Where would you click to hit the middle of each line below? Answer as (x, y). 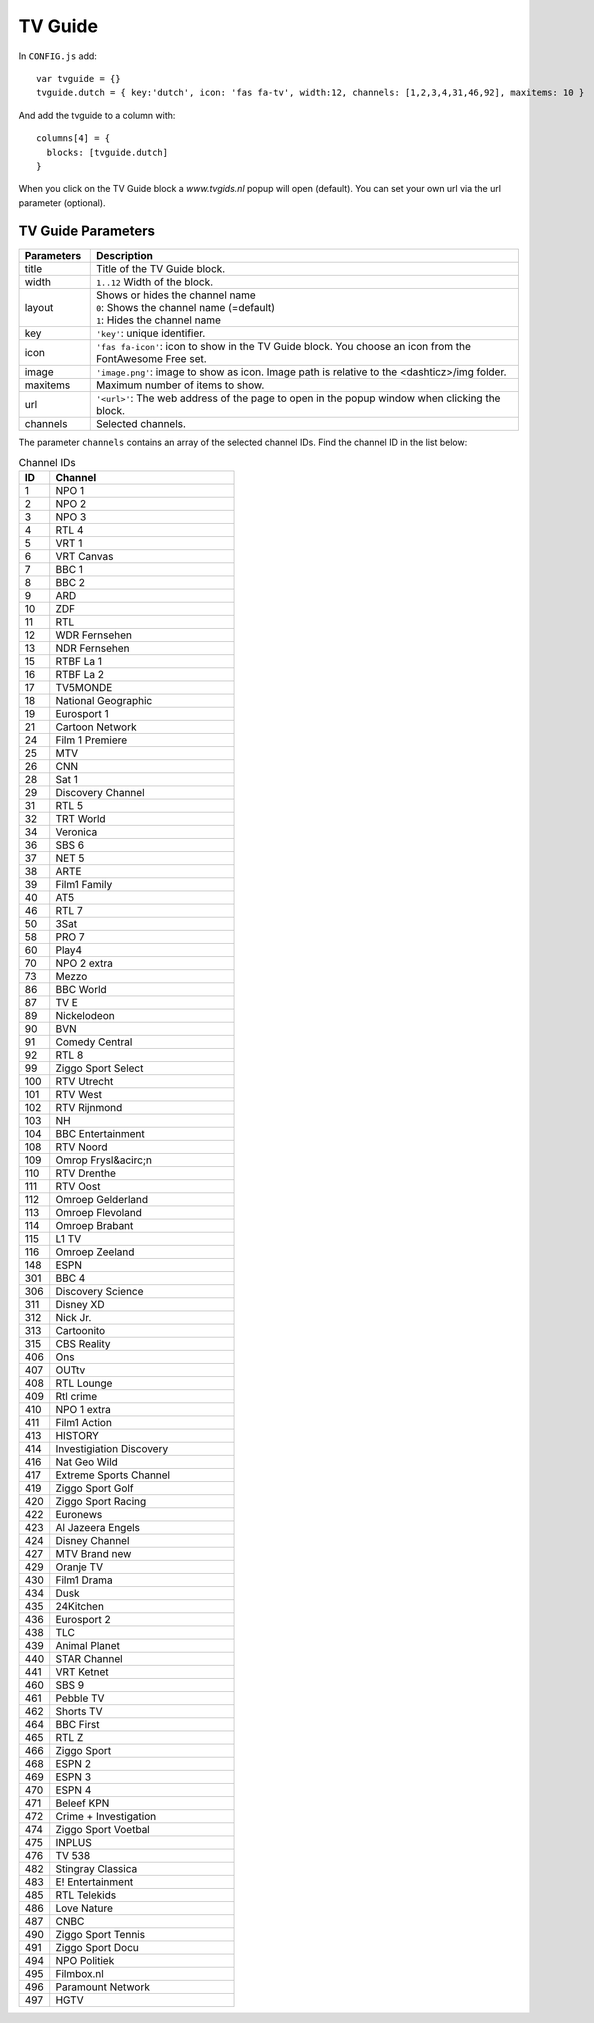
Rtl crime (76, 1397)
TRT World (80, 819)
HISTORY (77, 1436)
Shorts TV (79, 1712)
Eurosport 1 (82, 714)
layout (39, 307)
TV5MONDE (84, 688)
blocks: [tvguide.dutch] (107, 152)
